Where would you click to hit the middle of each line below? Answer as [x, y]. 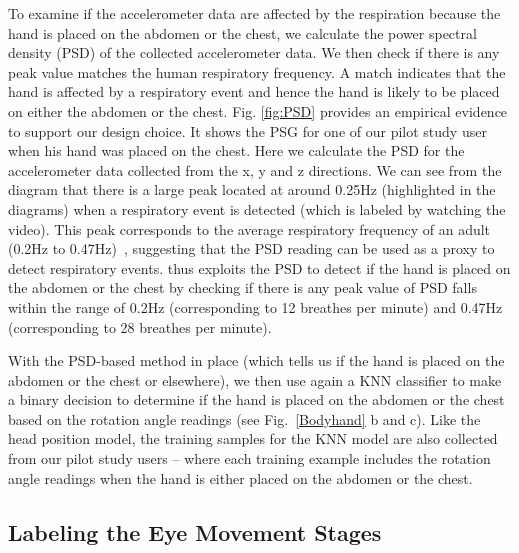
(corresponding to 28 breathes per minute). [140, 326]
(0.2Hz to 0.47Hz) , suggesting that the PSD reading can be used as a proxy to [251, 248]
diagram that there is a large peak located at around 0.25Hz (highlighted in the [252, 189]
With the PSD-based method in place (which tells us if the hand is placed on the [256, 360]
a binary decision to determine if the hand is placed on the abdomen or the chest [256, 399]
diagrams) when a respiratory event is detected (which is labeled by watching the [257, 208]
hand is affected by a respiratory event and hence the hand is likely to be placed [254, 91]
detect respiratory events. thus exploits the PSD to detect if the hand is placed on [259, 267]
